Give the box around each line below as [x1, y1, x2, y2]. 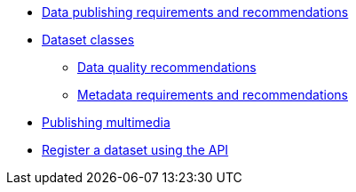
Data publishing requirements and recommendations [42, 4, 349, 20]
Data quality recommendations [77, 60, 257, 75]
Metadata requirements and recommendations [77, 87, 348, 102]
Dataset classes [42, 32, 135, 47]
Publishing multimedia [42, 115, 170, 130]
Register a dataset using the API [42, 142, 229, 157]
